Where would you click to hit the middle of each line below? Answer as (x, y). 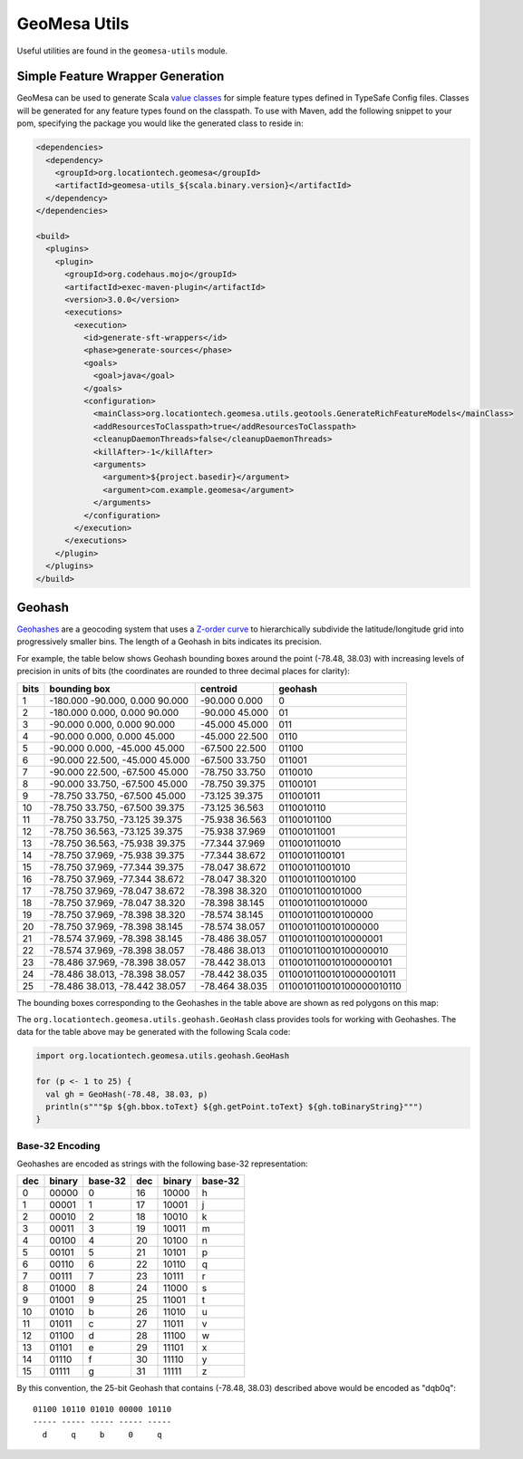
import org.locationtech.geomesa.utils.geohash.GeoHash (163, 1056)
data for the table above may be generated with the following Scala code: (154, 1032)
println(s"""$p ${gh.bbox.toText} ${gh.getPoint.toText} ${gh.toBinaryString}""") (234, 1106)
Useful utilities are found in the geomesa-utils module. (122, 51)
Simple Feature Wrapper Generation (121, 77)
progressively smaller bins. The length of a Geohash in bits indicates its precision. (169, 642)
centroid (218, 689)
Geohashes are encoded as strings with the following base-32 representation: (162, 1164)
